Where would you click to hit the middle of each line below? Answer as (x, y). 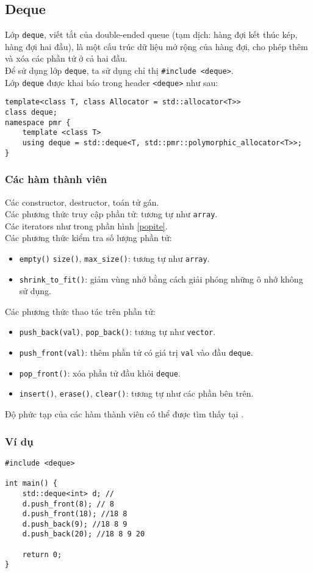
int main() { (31, 484)
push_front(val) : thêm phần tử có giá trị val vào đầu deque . (136, 352)
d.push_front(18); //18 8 (75, 514)
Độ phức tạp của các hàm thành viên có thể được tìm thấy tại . (124, 414)
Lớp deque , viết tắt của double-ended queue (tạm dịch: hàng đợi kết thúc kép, (151, 34)
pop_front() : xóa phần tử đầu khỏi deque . (100, 373)
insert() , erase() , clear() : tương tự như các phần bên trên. (136, 393)
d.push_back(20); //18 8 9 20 (84, 534)
